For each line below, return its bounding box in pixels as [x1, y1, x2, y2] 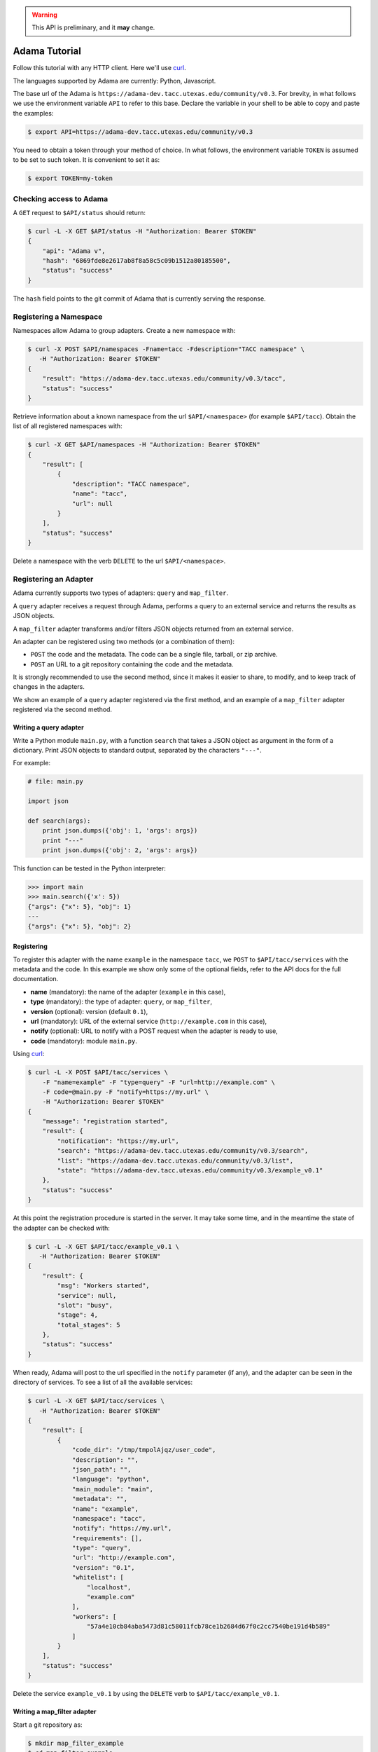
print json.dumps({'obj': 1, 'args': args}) [42, 827, 198, 835]
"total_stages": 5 [57, 1321, 120, 1329]
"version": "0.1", [71, 1563, 136, 1571]
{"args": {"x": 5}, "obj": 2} [27, 922, 132, 930]
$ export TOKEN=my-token [27, 174, 113, 182]
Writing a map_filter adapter [13, 1707, 97, 1716]
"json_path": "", [71, 1465, 132, 1473]
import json [27, 798, 69, 805]
